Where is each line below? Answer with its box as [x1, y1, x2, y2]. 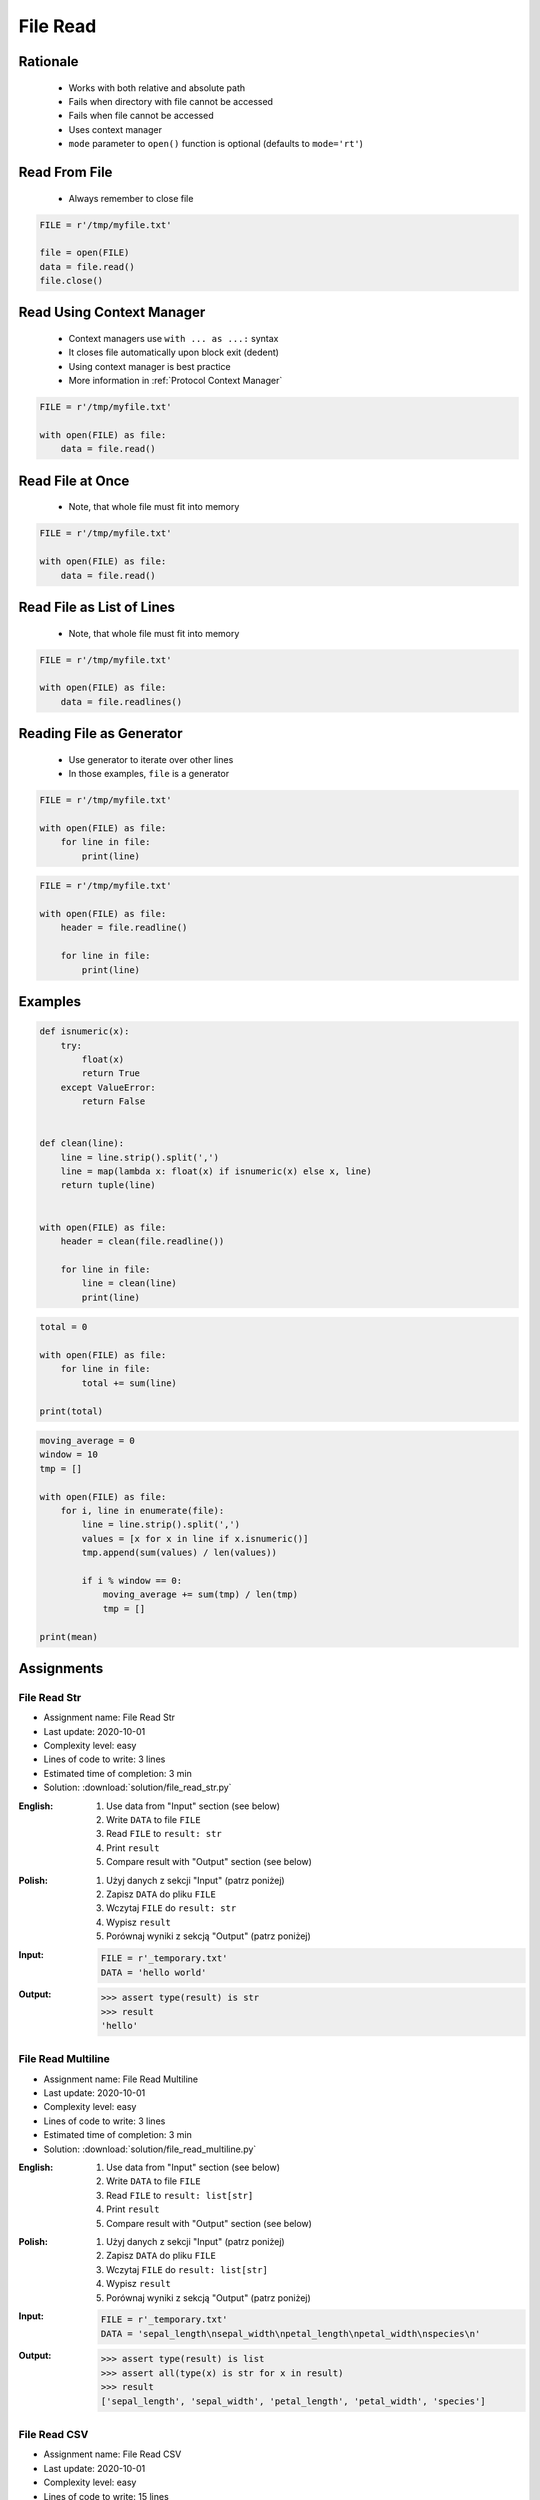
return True [81, 1068, 140, 1079]
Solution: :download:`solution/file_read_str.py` [43, 1781, 232, 1794]
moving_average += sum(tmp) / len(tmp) [102, 1589, 299, 1600]
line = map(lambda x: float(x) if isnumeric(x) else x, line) [60, 1166, 372, 1177]
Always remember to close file [68, 192, 194, 204]
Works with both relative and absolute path [68, 81, 246, 94]
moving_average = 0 [39, 1435, 135, 1447]
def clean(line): [39, 1138, 125, 1149]
